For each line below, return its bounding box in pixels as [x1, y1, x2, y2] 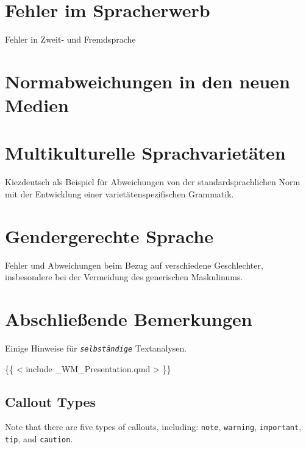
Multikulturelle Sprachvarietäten [5, 140, 286, 165]
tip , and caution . [5, 433, 73, 445]
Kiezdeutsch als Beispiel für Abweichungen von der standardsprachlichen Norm [5, 175, 301, 188]
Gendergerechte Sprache [5, 223, 213, 248]
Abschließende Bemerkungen [5, 306, 252, 331]
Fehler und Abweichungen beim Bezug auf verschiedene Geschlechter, [5, 258, 263, 271]
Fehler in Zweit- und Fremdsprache [5, 33, 136, 46]
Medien [5, 93, 69, 118]
